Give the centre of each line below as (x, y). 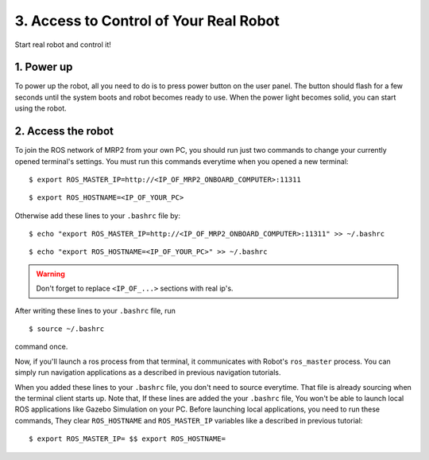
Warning (50, 274)
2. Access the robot (64, 131)
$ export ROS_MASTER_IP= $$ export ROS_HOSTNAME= (128, 439)
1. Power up (44, 67)
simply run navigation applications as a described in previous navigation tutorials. (148, 372)
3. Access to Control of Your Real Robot (147, 21)
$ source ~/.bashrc (67, 329)
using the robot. (41, 108)
